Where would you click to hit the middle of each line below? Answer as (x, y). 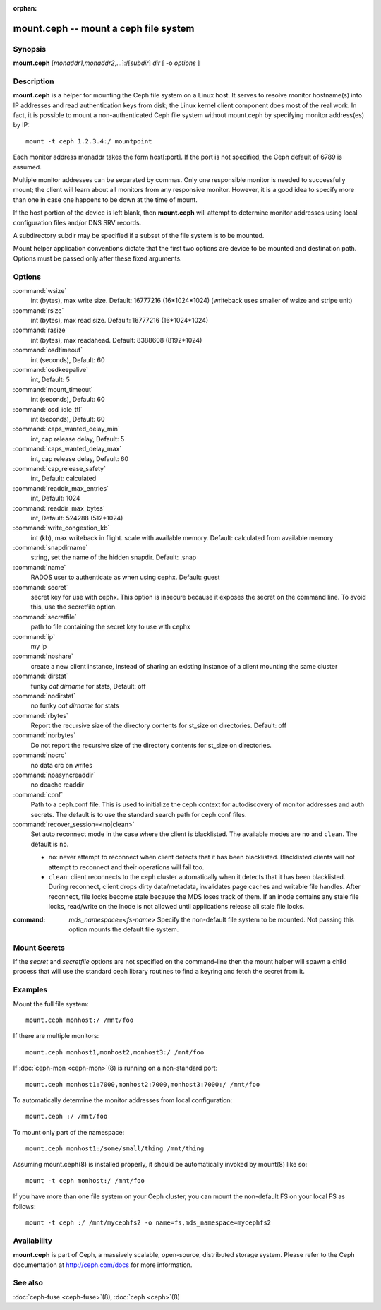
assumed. (27, 167)
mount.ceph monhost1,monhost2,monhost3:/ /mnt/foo (115, 1052)
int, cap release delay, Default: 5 (78, 439)
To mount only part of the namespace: (69, 1132)
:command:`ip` (34, 636)
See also (28, 1283)
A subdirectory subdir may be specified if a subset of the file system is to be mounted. (139, 235)
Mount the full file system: (51, 1004)
